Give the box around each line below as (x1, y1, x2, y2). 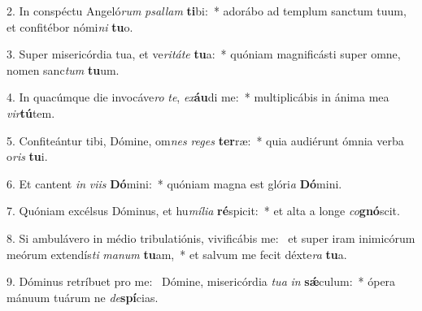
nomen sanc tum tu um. (7, 61, 120, 78)
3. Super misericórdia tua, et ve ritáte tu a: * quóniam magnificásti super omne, (7, 45, 401, 63)
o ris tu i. (7, 148, 48, 165)
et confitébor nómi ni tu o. (7, 18, 133, 35)
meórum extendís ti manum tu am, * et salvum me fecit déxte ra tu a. (7, 245, 347, 262)
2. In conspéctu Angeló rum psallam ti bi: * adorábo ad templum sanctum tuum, (7, 2, 407, 19)
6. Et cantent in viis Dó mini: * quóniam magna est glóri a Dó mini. (7, 175, 342, 192)
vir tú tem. (7, 104, 55, 121)
